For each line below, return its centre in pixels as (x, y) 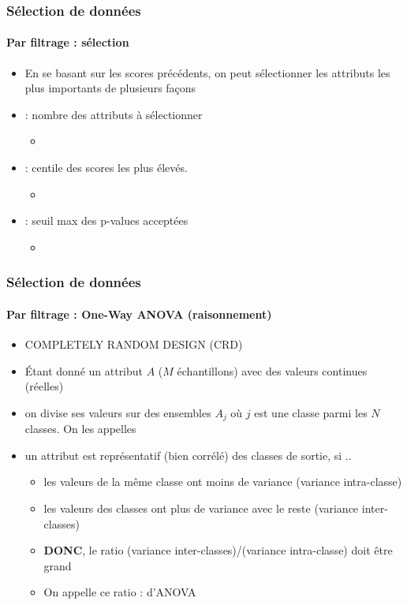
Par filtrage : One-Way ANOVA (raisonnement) (139, 314)
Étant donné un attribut (84, 370)
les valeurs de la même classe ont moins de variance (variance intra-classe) (223, 482)
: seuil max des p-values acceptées (106, 220)
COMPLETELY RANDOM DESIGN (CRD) (134, 344)
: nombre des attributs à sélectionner (114, 114)
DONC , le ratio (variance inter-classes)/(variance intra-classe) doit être (218, 550)
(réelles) (44, 386)
